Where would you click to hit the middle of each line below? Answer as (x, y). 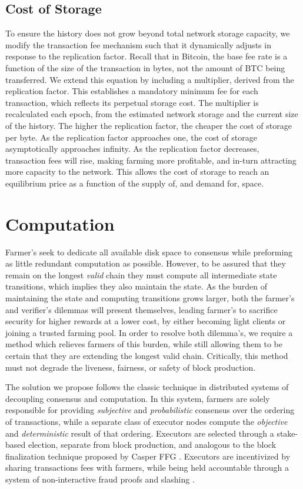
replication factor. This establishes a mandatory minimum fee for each (132, 91)
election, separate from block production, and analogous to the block (152, 445)
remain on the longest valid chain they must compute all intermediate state (141, 275)
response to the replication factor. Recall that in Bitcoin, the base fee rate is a (146, 56)
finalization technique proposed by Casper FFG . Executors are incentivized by (148, 456)
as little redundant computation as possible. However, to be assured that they (146, 263)
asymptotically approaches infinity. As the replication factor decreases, (132, 149)
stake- (287, 433)
